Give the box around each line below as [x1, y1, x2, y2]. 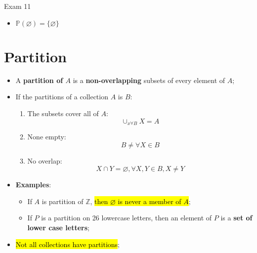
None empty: [27, 131, 66, 141]
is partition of [42, 196, 84, 206]
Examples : [15, 179, 51, 190]
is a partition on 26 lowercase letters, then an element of [41, 212, 212, 223]
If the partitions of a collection [15, 91, 108, 102]
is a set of [220, 212, 253, 223]
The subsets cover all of [27, 108, 99, 118]
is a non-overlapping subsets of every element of [73, 75, 225, 85]
